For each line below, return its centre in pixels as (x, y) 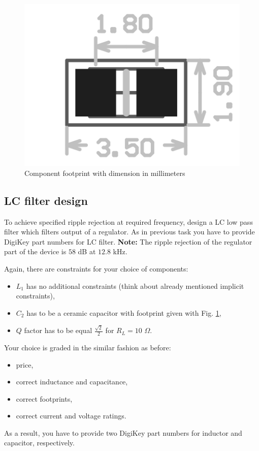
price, (25, 364)
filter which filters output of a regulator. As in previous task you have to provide (129, 232)
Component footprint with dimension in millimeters (105, 173)
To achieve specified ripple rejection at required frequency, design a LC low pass (128, 221)
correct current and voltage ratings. (71, 416)
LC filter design (46, 200)
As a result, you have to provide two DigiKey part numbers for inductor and (123, 432)
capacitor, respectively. (39, 443)
